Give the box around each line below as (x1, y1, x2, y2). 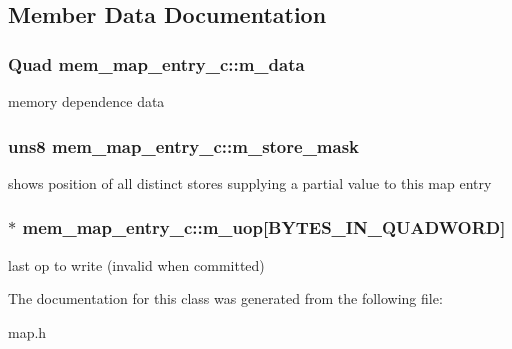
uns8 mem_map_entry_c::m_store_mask (8, 133, 360, 158)
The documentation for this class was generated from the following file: (8, 288, 443, 309)
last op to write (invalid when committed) (8, 254, 265, 275)
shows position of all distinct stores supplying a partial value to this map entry (8, 172, 492, 193)
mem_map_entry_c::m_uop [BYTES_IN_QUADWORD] (22, 215, 506, 240)
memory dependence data (8, 91, 165, 111)
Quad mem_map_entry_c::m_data (8, 51, 305, 76)
